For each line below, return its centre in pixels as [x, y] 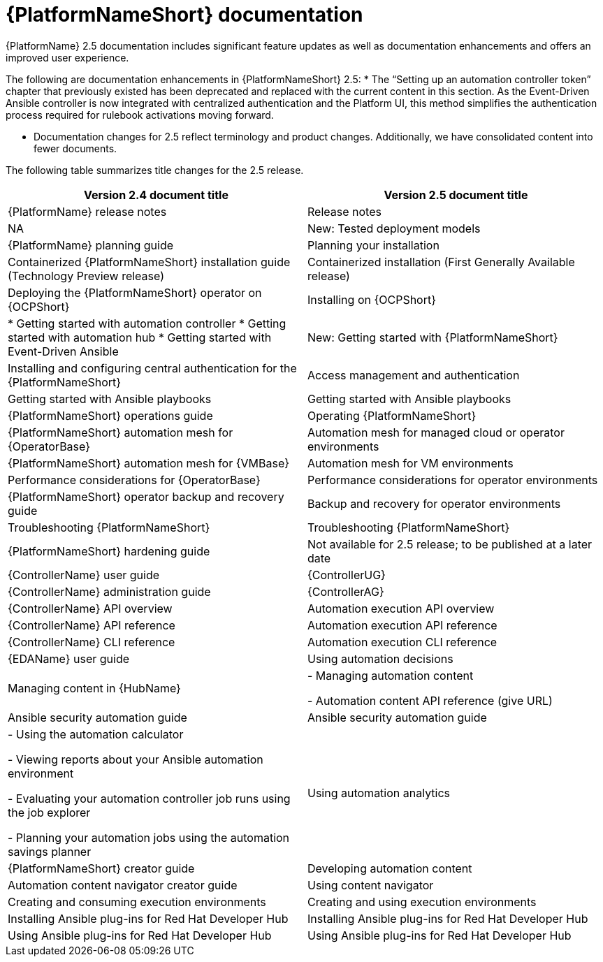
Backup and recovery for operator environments [434, 503]
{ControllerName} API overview [90, 608]
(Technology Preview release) [86, 276]
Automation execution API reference [402, 625]
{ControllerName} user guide [84, 575]
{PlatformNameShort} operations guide [110, 415]
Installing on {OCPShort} [372, 299]
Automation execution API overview [401, 608]
